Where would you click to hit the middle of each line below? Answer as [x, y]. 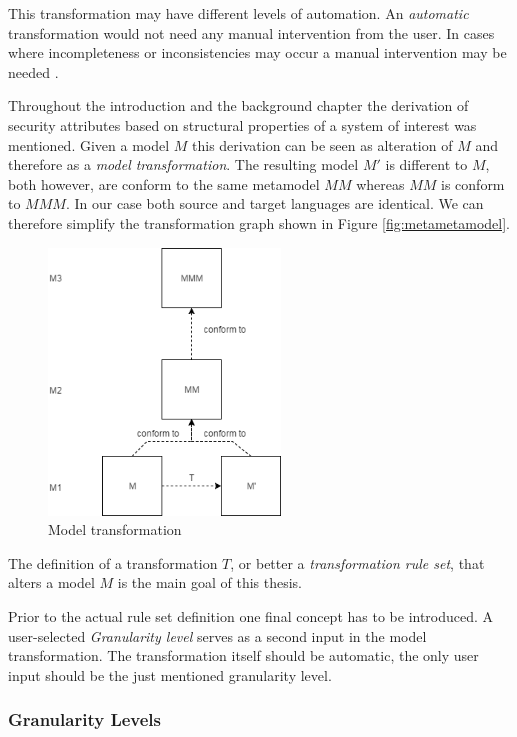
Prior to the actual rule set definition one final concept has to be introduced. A [251, 615]
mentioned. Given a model [89, 144]
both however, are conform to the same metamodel [164, 183]
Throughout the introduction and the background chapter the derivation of [238, 105]
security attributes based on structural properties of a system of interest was [242, 124]
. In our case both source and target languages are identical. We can [274, 203]
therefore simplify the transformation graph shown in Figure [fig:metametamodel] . [259, 222]
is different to [426, 164]
